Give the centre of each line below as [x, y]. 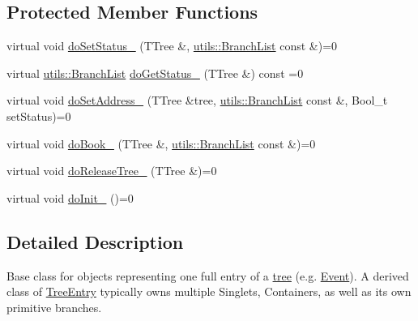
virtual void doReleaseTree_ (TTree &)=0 [112, 171]
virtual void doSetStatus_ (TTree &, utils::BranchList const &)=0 [172, 46]
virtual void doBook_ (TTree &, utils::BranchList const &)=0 [161, 143]
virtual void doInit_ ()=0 [70, 197]
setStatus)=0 [39, 116]
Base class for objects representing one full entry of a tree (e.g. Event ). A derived [208, 275]
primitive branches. [54, 307]
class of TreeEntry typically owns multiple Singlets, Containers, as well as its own [209, 291]
